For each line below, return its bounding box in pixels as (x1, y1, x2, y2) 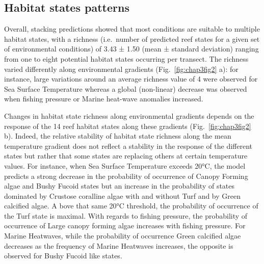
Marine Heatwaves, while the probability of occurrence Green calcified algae (4, 230, 241, 241)
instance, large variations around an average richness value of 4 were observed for (4, 73, 258, 84)
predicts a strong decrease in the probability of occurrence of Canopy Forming (4, 170, 248, 181)
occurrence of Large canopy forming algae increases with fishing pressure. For (4, 220, 246, 231)
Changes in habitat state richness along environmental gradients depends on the (4, 110, 254, 121)
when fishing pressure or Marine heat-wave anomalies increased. (4, 93, 203, 104)
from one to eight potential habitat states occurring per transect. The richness (4, 53, 249, 64)
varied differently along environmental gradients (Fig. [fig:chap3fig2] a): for (4, 63, 239, 74)
